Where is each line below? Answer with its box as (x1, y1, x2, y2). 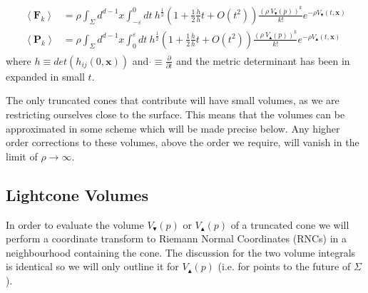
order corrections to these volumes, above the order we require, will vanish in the (6, 135, 359, 150)
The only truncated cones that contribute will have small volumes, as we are (6, 93, 339, 108)
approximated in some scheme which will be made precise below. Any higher (6, 120, 340, 135)
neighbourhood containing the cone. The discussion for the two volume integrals (6, 245, 356, 259)
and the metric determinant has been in (176, 53, 350, 68)
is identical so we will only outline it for (6, 259, 179, 274)
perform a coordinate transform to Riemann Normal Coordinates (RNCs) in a (6, 231, 347, 246)
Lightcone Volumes (6, 183, 148, 205)
